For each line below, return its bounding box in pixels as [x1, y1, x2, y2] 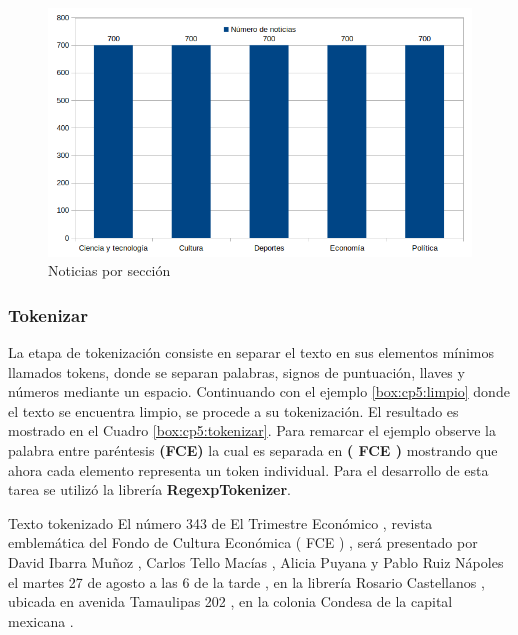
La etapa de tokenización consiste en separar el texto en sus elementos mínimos [8, 342, 495, 363]
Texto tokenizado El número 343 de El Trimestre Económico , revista [8, 512, 433, 533]
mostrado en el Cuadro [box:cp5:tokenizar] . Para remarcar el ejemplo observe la [8, 420, 496, 441]
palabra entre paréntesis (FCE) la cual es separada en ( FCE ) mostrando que [8, 440, 498, 461]
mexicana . [8, 610, 74, 631]
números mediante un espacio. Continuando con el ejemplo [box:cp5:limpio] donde [8, 381, 510, 402]
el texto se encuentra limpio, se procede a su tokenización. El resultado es [8, 400, 459, 421]
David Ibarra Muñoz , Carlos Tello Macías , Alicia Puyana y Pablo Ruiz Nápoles [8, 552, 504, 573]
